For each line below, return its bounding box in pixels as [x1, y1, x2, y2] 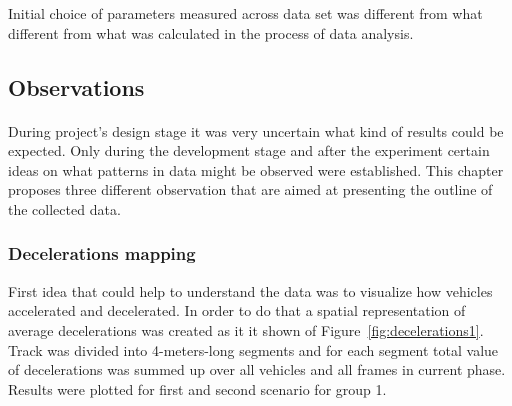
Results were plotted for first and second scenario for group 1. [8, 378, 387, 399]
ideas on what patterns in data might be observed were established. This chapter [8, 159, 504, 180]
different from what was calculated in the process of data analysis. [8, 22, 414, 43]
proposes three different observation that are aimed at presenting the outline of [8, 179, 493, 200]
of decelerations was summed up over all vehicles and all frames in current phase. [8, 359, 506, 380]
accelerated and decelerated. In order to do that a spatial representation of [8, 300, 466, 321]
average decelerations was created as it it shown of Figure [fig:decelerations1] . [8, 319, 484, 340]
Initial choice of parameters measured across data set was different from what [8, 3, 483, 23]
